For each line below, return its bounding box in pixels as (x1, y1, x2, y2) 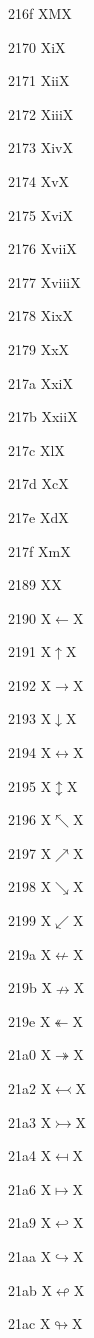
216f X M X (8, 3, 72, 23)
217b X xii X (8, 406, 78, 427)
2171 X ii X (8, 70, 70, 91)
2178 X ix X (8, 305, 73, 326)
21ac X (8, 1313, 51, 1334)
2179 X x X (8, 338, 70, 359)
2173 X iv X (8, 137, 73, 158)
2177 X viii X (8, 271, 81, 292)
